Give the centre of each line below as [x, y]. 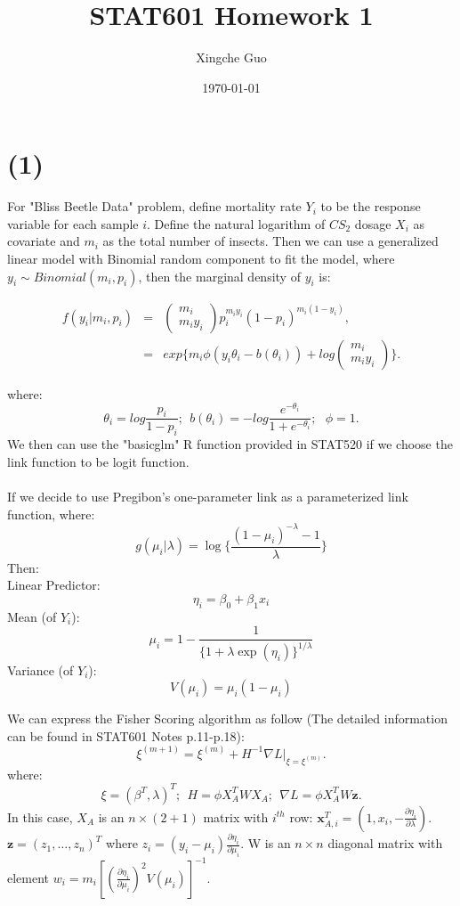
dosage [373, 223]
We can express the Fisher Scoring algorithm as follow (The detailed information [227, 718]
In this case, [40, 816]
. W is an [266, 843]
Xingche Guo [231, 57]
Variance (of [40, 669]
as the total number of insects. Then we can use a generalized [270, 241]
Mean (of [32, 616]
